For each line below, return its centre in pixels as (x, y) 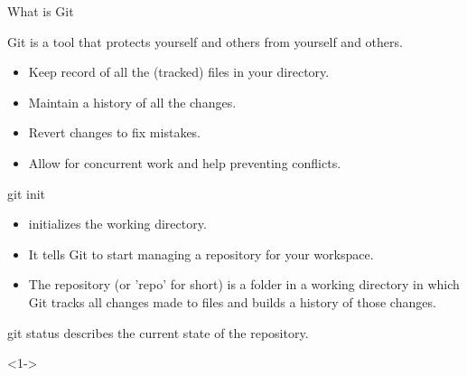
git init (27, 193)
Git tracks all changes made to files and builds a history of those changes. (232, 301)
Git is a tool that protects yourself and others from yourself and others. (205, 41)
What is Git (41, 11)
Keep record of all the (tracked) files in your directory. (179, 72)
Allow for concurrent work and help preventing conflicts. (185, 162)
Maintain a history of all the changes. (132, 102)
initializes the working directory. (117, 224)
